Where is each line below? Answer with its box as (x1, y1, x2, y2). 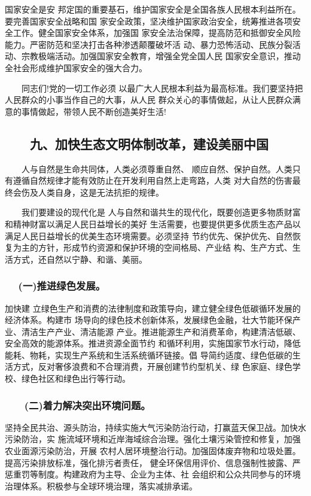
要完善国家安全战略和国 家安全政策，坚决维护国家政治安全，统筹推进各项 (5, 14, 292, 27)
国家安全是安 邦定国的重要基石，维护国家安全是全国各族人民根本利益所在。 (5, 3, 301, 15)
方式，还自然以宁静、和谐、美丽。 (13, 252, 147, 265)
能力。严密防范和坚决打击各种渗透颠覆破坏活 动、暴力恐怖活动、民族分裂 (5, 38, 292, 50)
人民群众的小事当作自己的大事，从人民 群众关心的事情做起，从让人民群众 (5, 93, 292, 106)
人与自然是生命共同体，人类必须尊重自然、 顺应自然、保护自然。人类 (21, 162, 292, 175)
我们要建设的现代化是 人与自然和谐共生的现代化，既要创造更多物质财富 (21, 206, 301, 218)
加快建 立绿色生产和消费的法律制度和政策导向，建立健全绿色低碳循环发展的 (5, 302, 301, 314)
